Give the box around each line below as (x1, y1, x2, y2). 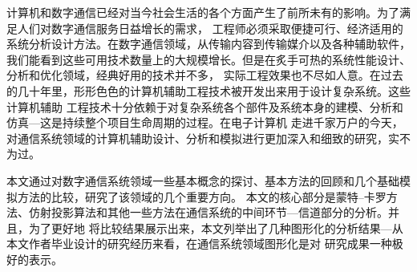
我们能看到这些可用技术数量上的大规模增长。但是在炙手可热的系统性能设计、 (6, 51, 411, 67)
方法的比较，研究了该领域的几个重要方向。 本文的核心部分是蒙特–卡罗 (17, 188, 387, 205)
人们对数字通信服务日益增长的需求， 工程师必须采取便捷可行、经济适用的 (17, 19, 403, 36)
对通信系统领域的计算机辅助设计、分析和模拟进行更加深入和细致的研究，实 (6, 129, 399, 146)
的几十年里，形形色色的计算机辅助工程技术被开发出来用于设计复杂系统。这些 (6, 82, 411, 99)
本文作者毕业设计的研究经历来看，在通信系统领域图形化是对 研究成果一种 (6, 235, 392, 252)
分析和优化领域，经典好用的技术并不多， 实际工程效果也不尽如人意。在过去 (6, 67, 403, 83)
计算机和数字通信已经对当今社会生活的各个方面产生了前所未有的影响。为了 (6, 4, 399, 20)
